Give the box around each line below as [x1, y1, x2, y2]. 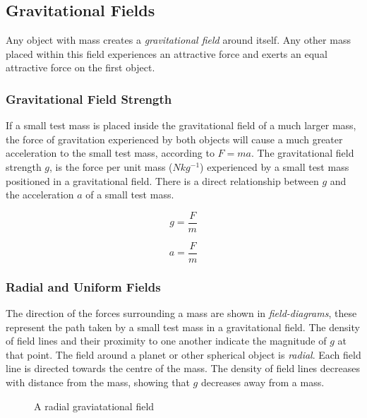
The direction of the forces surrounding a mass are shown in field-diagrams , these [6, 306, 357, 321]
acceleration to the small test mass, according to [6, 145, 215, 160]
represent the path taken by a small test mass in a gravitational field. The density [6, 319, 360, 334]
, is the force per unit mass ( [49, 159, 173, 174]
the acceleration [6, 187, 74, 202]
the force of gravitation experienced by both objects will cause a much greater [6, 131, 343, 146]
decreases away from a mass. [200, 375, 325, 390]
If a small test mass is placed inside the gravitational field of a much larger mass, [6, 118, 356, 133]
